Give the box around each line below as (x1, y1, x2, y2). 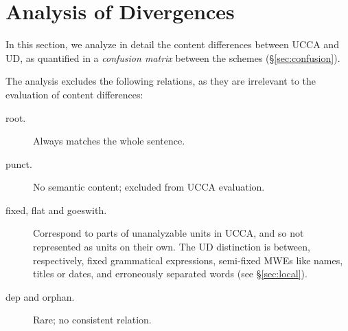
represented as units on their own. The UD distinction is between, (33, 239, 310, 254)
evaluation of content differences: (5, 87, 143, 101)
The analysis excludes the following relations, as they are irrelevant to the (5, 74, 316, 88)
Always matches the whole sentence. (33, 134, 185, 148)
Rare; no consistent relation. (33, 312, 152, 327)
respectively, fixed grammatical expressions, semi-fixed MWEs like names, (33, 253, 343, 267)
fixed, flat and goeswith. (5, 202, 107, 217)
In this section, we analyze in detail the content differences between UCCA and (5, 37, 339, 52)
